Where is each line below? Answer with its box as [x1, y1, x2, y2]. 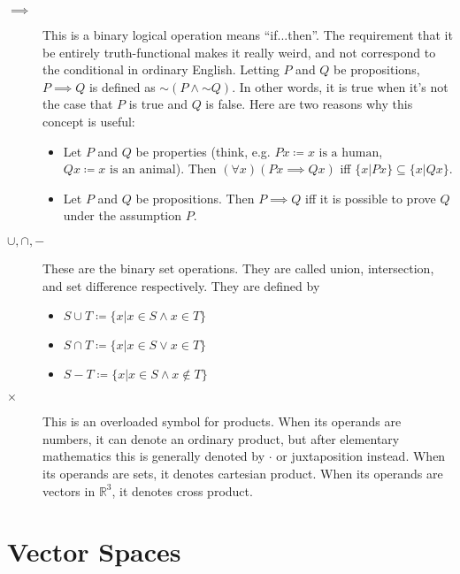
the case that [42, 95, 113, 113]
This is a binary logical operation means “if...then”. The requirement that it [42, 26, 453, 43]
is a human [318, 146, 379, 159]
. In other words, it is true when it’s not [232, 77, 448, 96]
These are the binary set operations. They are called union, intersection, [42, 258, 434, 277]
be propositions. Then [135, 188, 255, 207]
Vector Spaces [7, 533, 181, 570]
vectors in [42, 481, 96, 500]
